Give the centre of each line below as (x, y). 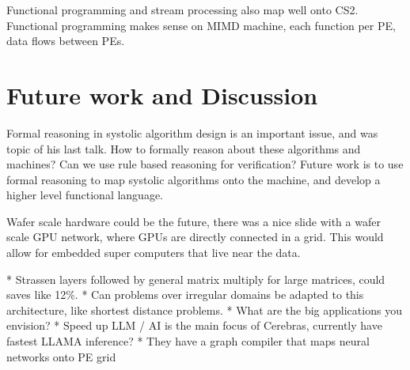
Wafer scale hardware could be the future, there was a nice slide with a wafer (194, 221)
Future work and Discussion (162, 94)
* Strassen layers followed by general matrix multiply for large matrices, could (196, 279)
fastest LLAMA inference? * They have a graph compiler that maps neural (188, 341)
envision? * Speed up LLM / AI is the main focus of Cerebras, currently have (194, 325)
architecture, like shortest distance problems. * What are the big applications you (204, 310)
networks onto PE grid (61, 356)
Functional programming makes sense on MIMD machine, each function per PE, (201, 25)
